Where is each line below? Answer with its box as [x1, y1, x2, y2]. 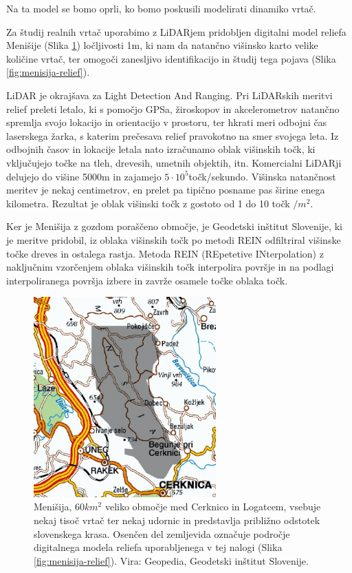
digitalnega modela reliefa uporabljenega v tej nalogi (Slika [34, 540, 283, 554]
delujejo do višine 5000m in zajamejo [6, 169, 162, 183]
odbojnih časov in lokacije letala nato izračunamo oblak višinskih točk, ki [6, 142, 316, 156]
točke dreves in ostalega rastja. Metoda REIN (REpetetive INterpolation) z [6, 246, 324, 260]
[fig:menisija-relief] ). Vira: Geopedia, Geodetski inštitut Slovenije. [34, 553, 309, 567]
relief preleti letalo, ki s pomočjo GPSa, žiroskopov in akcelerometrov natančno [6, 101, 340, 116]
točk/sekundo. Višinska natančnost [188, 169, 336, 183]
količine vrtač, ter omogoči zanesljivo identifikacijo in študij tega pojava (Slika [6, 51, 336, 65]
